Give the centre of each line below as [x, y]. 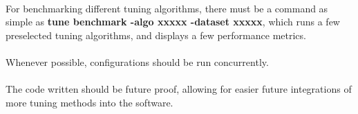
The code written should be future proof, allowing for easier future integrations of [179, 89]
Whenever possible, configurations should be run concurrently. [137, 61]
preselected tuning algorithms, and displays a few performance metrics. [156, 35]
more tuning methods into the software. [89, 102]
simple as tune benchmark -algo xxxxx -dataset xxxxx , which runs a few [173, 22]
